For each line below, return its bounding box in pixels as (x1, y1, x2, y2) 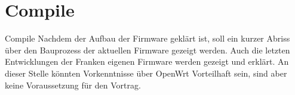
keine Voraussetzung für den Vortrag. (5, 78, 141, 91)
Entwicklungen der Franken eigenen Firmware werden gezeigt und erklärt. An (5, 55, 289, 68)
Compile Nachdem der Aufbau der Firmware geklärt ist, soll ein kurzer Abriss (5, 32, 290, 45)
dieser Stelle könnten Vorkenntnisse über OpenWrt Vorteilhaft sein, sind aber (5, 66, 287, 79)
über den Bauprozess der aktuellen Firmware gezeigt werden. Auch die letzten (5, 43, 290, 56)
